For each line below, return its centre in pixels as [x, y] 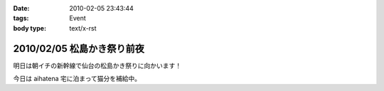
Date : [21, 8]
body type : [30, 28]
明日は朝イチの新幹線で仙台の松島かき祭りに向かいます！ [97, 65]
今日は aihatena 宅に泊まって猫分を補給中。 [77, 79]
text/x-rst [83, 28]
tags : [21, 18]
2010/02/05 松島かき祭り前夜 [79, 49]
